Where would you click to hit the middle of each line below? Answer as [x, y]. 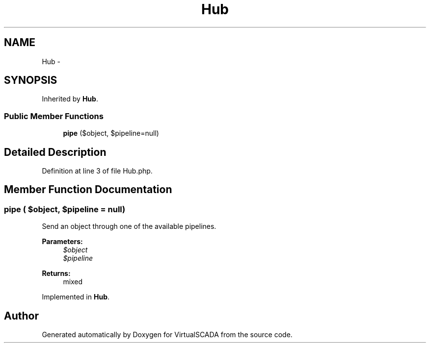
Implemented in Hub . [76, 297]
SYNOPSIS [31, 80]
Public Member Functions [54, 116]
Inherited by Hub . [70, 99]
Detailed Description [55, 152]
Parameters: [62, 242]
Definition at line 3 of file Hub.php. [97, 171]
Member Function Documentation [88, 190]
